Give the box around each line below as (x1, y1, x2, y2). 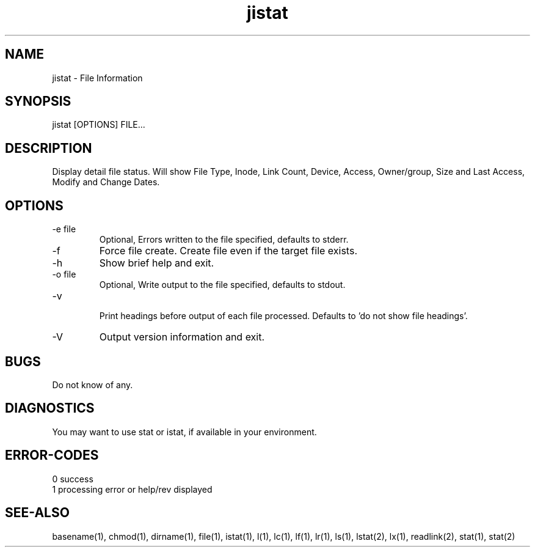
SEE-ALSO (5, 505, 70, 521)
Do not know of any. (52, 379, 133, 390)
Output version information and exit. (99, 331, 265, 344)
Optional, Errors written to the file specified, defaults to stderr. (99, 234, 349, 245)
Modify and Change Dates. (52, 177, 160, 188)
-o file (52, 269, 76, 280)
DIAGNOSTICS (5, 400, 95, 416)
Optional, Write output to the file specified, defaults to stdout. (99, 279, 346, 290)
